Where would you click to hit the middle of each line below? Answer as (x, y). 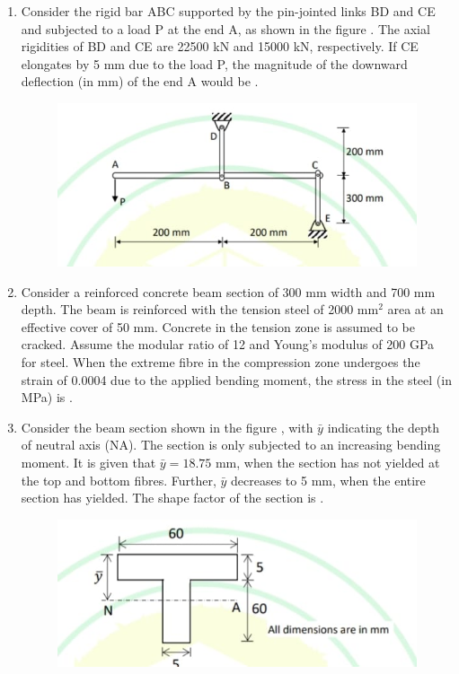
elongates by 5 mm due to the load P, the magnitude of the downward (214, 63)
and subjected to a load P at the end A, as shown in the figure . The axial (225, 28)
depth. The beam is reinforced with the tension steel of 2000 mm (200, 309)
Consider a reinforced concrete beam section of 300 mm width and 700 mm (228, 291)
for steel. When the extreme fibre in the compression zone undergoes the (221, 361)
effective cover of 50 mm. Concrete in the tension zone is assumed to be (218, 326)
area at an (415, 309)
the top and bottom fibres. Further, (119, 480)
